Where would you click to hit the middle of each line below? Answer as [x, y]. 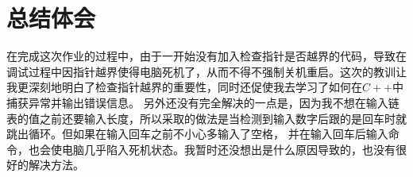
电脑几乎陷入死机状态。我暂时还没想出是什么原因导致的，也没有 [228, 149]
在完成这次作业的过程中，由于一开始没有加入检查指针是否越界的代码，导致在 [206, 56]
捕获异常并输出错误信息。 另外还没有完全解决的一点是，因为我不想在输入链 [203, 102]
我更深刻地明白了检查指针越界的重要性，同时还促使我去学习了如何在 [184, 87]
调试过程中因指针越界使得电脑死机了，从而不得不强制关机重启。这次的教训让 [206, 71]
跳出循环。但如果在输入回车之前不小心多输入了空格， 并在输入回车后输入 [197, 134]
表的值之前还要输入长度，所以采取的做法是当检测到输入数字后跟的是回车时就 [206, 118]
